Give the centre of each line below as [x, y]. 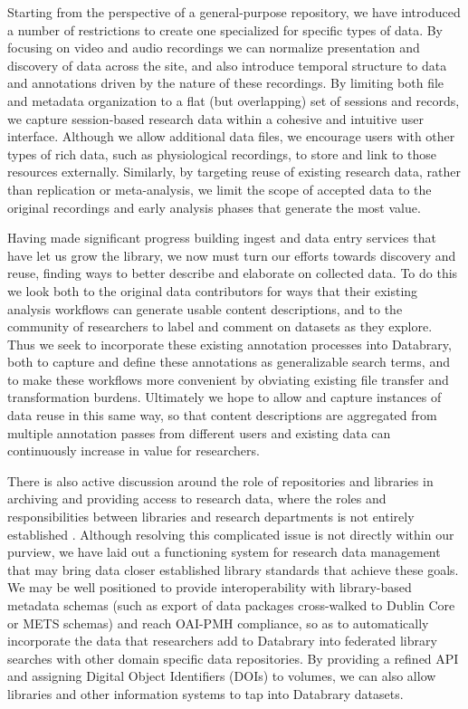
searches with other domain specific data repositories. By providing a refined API [233, 658]
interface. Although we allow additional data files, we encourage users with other [231, 136]
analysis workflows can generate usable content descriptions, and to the [205, 308]
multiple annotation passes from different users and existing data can [199, 432]
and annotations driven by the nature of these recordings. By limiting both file [226, 83]
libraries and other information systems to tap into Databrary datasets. [205, 693]
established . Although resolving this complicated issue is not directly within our [231, 534]
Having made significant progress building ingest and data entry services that [222, 238]
